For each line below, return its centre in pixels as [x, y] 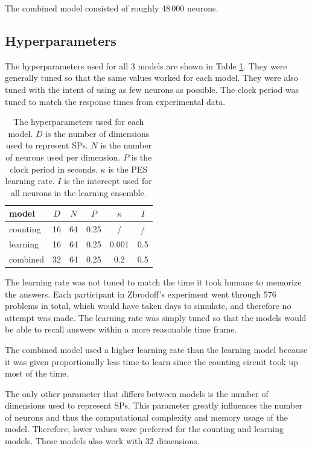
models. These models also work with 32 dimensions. [102, 441]
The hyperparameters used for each [79, 122]
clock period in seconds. [54, 169]
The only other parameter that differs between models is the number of [137, 393]
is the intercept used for [108, 181]
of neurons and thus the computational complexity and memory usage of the [146, 417]
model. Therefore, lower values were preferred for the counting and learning [145, 429]
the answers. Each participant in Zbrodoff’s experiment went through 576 [141, 294]
